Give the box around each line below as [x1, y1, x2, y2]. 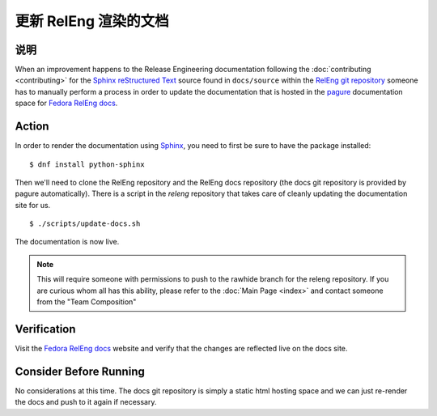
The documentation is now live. [15, 237, 120, 247]
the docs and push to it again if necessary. [15, 397, 157, 407]
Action [15, 120, 49, 134]
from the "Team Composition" [36, 297, 137, 307]
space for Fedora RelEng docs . [15, 98, 118, 108]
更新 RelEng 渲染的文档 [15, 12, 169, 30]
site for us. [15, 200, 51, 210]
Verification [15, 322, 76, 336]
